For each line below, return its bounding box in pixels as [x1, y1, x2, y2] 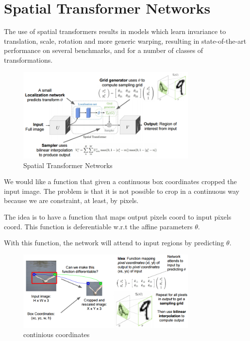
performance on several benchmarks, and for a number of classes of [4, 45, 203, 55]
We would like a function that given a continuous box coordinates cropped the [4, 176, 237, 187]
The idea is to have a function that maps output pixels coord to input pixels [4, 211, 232, 222]
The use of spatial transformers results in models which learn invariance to [4, 26, 226, 36]
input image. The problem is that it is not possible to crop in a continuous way [4, 186, 240, 196]
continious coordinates [23, 329, 90, 340]
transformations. [4, 54, 53, 65]
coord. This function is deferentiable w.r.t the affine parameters [4, 221, 193, 231]
